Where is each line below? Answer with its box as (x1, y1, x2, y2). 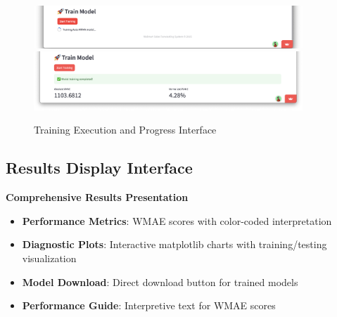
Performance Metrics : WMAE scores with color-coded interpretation (22, 213, 332, 228)
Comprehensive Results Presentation (6, 190, 189, 205)
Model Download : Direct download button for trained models (22, 274, 298, 289)
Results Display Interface (6, 157, 193, 179)
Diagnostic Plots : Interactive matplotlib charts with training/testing (22, 237, 327, 252)
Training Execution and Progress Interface (34, 122, 217, 137)
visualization (22, 251, 77, 266)
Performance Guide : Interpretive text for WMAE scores (22, 298, 276, 313)
